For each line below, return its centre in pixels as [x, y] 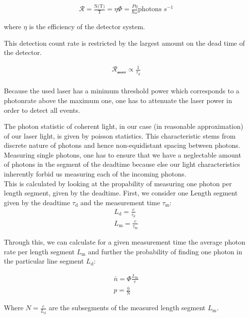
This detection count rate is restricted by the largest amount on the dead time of [124, 43]
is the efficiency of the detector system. [87, 26]
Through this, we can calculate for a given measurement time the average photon [125, 242]
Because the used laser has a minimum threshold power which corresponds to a [122, 91]
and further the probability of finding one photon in [165, 251]
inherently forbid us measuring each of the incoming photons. [95, 174]
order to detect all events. [42, 110]
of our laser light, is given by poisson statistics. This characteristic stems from [120, 135]
